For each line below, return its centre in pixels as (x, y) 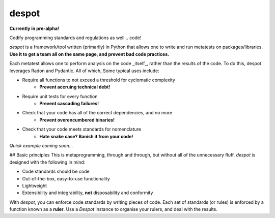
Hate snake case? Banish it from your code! (86, 136)
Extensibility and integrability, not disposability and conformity (88, 193)
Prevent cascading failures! (69, 104)
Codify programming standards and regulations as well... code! (75, 38)
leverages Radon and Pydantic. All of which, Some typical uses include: (85, 71)
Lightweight (35, 185)
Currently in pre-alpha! (34, 28)
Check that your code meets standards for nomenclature (82, 129)
